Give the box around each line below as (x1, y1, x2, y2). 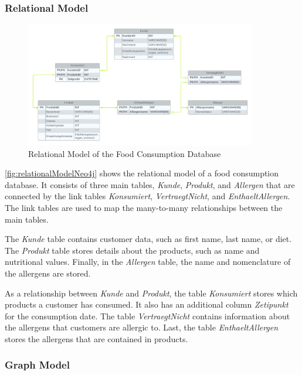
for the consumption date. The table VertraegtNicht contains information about (5, 309, 290, 322)
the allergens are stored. (5, 267, 91, 279)
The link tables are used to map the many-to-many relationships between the (5, 202, 283, 213)
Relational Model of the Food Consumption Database (28, 147, 221, 159)
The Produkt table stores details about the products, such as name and (5, 244, 260, 256)
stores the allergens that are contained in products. (5, 332, 188, 345)
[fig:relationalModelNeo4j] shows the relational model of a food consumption (5, 167, 279, 179)
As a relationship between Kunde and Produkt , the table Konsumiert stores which (5, 287, 298, 299)
